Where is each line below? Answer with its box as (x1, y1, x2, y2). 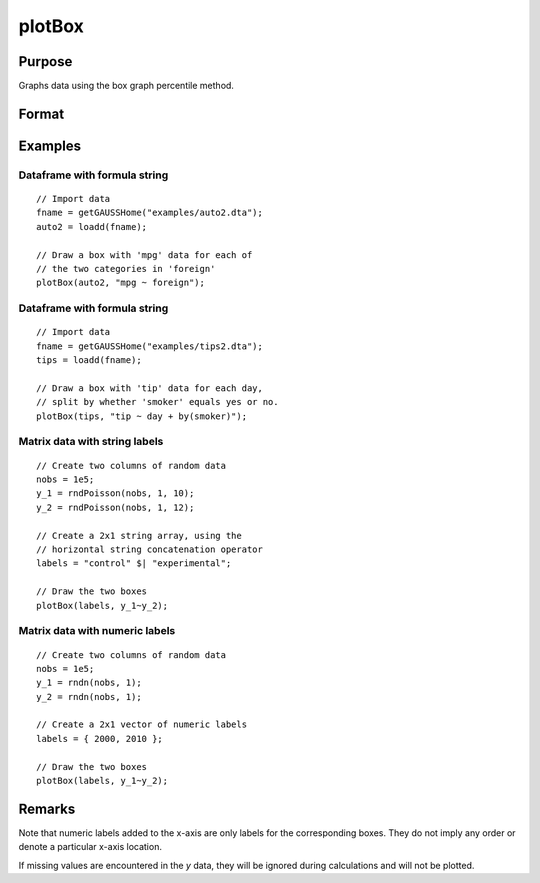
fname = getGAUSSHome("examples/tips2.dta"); (36, 340, 264, 352)
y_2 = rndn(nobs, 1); (36, 691, 142, 702)
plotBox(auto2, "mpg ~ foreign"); (36, 277, 205, 289)
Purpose (18, 53, 73, 70)
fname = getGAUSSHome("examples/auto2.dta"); (36, 207, 264, 219)
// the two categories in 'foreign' (36, 263, 216, 274)
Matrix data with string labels (18, 435, 164, 449)
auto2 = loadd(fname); (36, 221, 148, 232)
